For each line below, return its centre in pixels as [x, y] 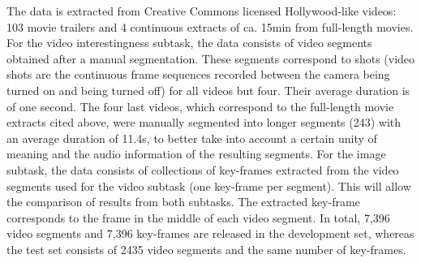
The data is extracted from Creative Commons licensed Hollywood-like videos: [202, 11]
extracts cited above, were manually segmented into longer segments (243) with [204, 122]
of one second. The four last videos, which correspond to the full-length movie [200, 106]
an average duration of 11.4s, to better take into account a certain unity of [192, 138]
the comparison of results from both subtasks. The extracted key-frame [183, 202]
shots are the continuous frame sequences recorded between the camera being [198, 74]
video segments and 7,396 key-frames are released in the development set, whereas [210, 233]
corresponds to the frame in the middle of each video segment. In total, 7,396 [198, 217]
